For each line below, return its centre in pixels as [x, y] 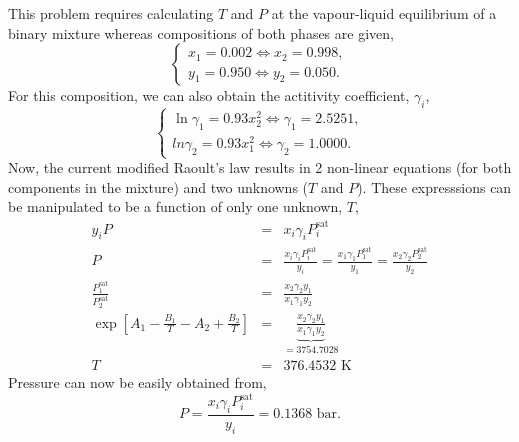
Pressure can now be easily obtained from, [137, 381]
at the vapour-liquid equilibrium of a [384, 13]
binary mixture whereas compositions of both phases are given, [201, 32]
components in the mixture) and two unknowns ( [158, 186]
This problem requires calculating [111, 13]
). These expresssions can [434, 186]
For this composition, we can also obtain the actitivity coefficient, [209, 95]
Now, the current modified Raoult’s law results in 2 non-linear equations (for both [260, 167]
